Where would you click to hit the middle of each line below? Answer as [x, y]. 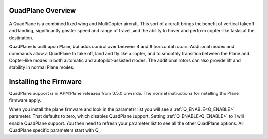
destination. [21, 38]
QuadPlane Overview [43, 11]
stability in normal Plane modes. [42, 67]
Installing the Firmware [45, 82]
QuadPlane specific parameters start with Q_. [55, 130]
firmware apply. [25, 100]
